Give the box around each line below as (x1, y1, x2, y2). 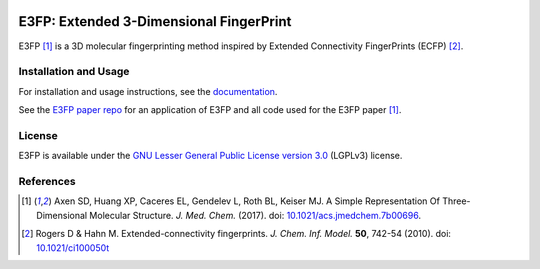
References (18, 174, 76, 188)
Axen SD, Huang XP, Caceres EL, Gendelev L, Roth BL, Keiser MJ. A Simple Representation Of (53, 195, 440, 207)
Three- (441, 195, 471, 207)
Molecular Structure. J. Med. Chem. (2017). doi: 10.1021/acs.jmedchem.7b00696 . (89, 209, 422, 221)
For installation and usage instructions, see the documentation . (18, 85, 278, 97)
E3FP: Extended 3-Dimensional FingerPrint (18, 13, 292, 30)
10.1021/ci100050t (36, 241, 110, 254)
